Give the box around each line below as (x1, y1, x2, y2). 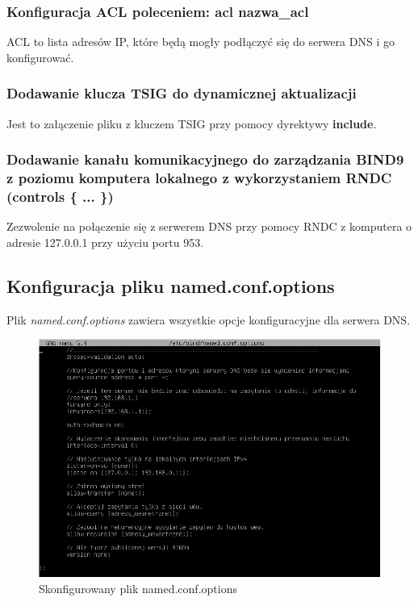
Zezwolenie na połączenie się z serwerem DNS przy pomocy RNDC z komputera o (6, 218, 412, 235)
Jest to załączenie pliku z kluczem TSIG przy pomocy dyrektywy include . (6, 115, 377, 132)
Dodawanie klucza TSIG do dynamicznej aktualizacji (6, 83, 357, 103)
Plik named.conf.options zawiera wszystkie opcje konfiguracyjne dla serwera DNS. (6, 311, 411, 328)
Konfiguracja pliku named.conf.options (6, 273, 335, 298)
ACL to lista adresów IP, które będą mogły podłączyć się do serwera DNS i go (6, 33, 395, 50)
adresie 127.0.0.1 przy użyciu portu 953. (6, 233, 204, 250)
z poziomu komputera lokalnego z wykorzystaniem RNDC (6, 168, 392, 188)
